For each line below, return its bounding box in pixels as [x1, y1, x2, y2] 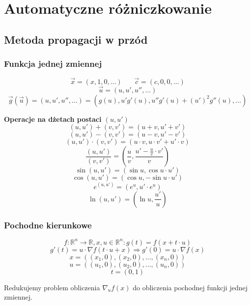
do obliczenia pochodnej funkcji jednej [133, 282, 248, 292]
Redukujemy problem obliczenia [4, 282, 100, 292]
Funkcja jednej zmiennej [4, 57, 102, 70]
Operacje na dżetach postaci [4, 113, 102, 124]
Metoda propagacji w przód [4, 31, 148, 47]
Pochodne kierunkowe [4, 219, 92, 231]
